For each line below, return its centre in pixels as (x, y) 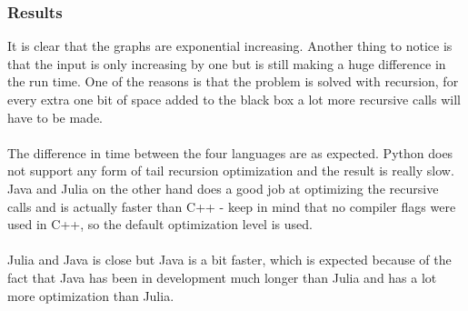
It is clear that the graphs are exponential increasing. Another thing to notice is (230, 46)
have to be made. (55, 117)
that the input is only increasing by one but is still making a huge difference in (227, 63)
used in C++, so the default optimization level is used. (160, 224)
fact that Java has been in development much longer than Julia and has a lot (222, 277)
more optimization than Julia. (91, 295)
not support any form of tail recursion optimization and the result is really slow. (231, 171)
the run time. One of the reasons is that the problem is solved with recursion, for (233, 81)
